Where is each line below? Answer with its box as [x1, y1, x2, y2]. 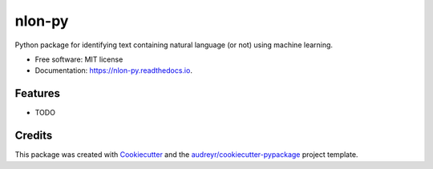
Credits [14, 129, 53, 143]
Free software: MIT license [34, 54, 123, 64]
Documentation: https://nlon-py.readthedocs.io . [34, 66, 192, 75]
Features [14, 87, 60, 100]
